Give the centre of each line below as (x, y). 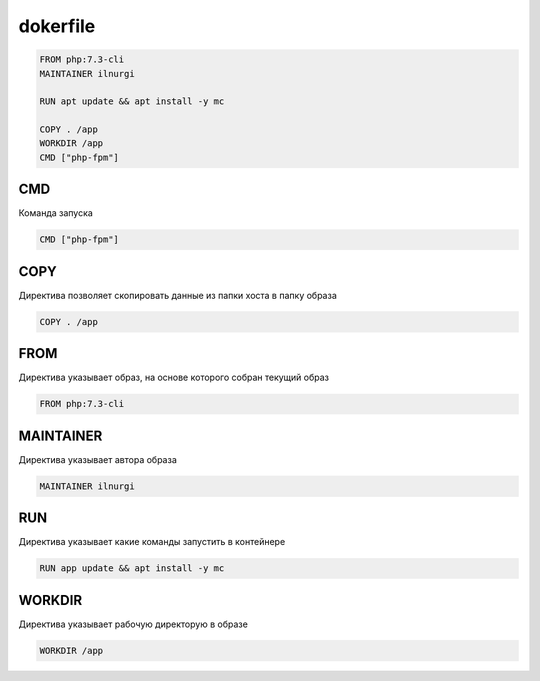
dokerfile (57, 26)
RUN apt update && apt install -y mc (132, 101)
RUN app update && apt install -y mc (132, 568)
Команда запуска (56, 213)
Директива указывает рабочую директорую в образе (133, 624)
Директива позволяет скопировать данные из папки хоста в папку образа (177, 295)
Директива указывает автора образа (97, 459)
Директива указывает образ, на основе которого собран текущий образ (174, 377)
